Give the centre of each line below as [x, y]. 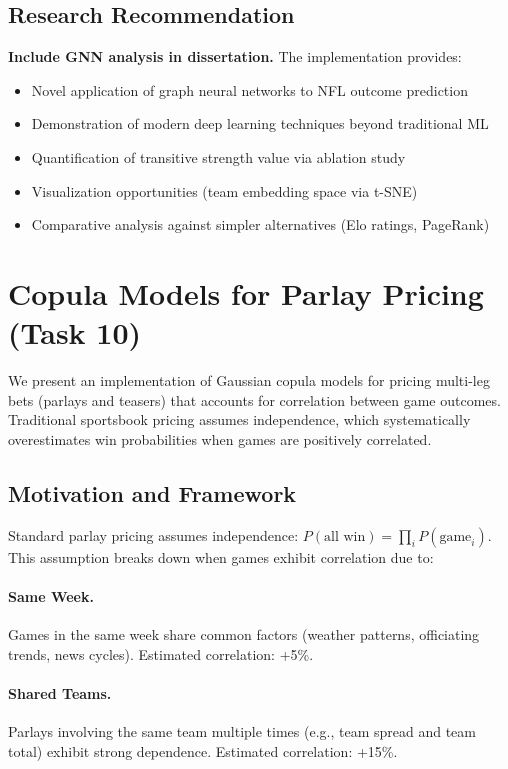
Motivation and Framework [152, 492]
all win [345, 536]
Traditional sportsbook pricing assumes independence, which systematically [239, 419]
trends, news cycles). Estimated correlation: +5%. [161, 653]
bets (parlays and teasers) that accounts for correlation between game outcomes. [254, 399]
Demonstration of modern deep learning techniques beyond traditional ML [260, 123]
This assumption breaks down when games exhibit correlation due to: [221, 556]
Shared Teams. [60, 692]
